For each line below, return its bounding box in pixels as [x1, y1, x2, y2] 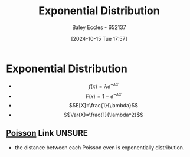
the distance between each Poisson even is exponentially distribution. [14, 143, 185, 151]
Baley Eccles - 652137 [72, 24, 126, 31]
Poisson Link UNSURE [6, 128, 89, 138]
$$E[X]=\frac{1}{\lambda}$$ [68, 102, 139, 109]
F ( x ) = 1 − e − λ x [85, 91, 122, 100]
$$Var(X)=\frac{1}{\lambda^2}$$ [64, 111, 143, 118]
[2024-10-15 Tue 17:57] [70, 35, 128, 42]
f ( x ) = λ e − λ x [88, 81, 119, 90]
